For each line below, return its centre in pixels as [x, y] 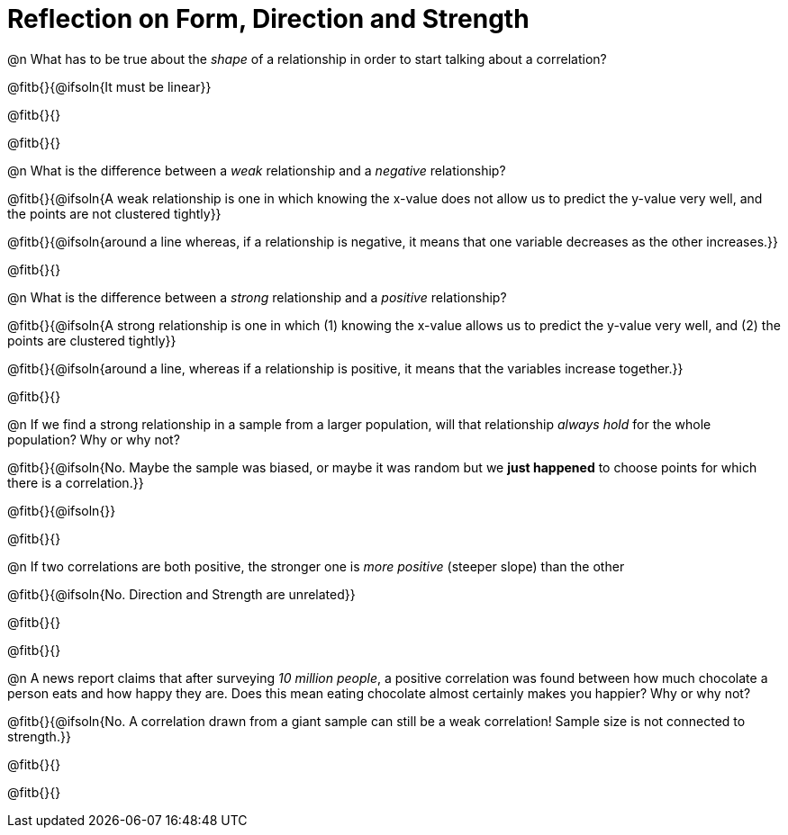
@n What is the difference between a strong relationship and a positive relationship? [257, 297]
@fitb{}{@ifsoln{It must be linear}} [109, 86]
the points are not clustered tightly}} [114, 213]
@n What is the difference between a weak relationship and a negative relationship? [257, 170]
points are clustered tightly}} [92, 340]
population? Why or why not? [94, 439]
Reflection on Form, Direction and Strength [268, 19]
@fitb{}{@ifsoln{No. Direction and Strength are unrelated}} [181, 594]
